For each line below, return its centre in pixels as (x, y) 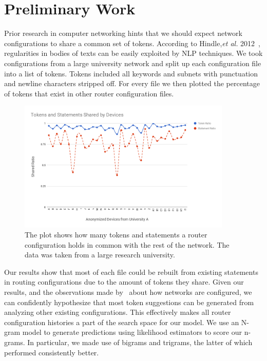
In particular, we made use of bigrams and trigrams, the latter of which (140, 342)
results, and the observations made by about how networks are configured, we (128, 292)
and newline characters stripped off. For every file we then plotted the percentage (132, 83)
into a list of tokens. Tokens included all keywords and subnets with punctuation (131, 73)
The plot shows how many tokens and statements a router (116, 235)
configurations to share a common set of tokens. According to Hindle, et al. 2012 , (132, 43)
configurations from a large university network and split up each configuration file (133, 63)
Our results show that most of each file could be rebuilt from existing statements (131, 272)
